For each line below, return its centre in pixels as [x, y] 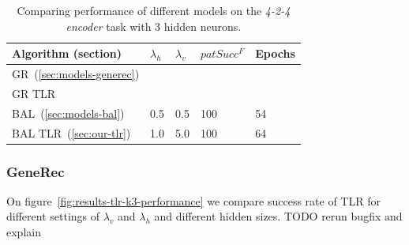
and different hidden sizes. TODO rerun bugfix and [278, 216]
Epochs [275, 53]
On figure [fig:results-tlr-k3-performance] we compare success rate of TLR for [193, 200]
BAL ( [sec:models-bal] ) [68, 113]
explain [24, 232]
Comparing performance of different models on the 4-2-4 [154, 10]
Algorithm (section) [67, 53]
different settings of [53, 216]
